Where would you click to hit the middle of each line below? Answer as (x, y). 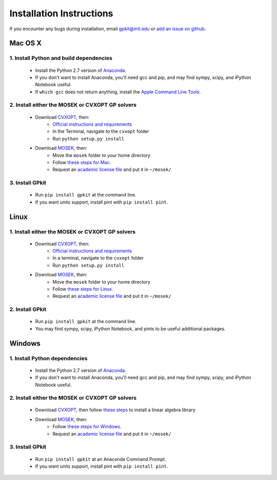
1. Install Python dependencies (48, 358)
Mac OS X (26, 43)
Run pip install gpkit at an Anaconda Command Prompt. (101, 459)
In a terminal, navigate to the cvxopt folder (98, 258)
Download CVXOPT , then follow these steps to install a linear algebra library (115, 410)
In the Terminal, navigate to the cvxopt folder (101, 131)
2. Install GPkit (28, 309)
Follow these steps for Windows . (87, 427)
